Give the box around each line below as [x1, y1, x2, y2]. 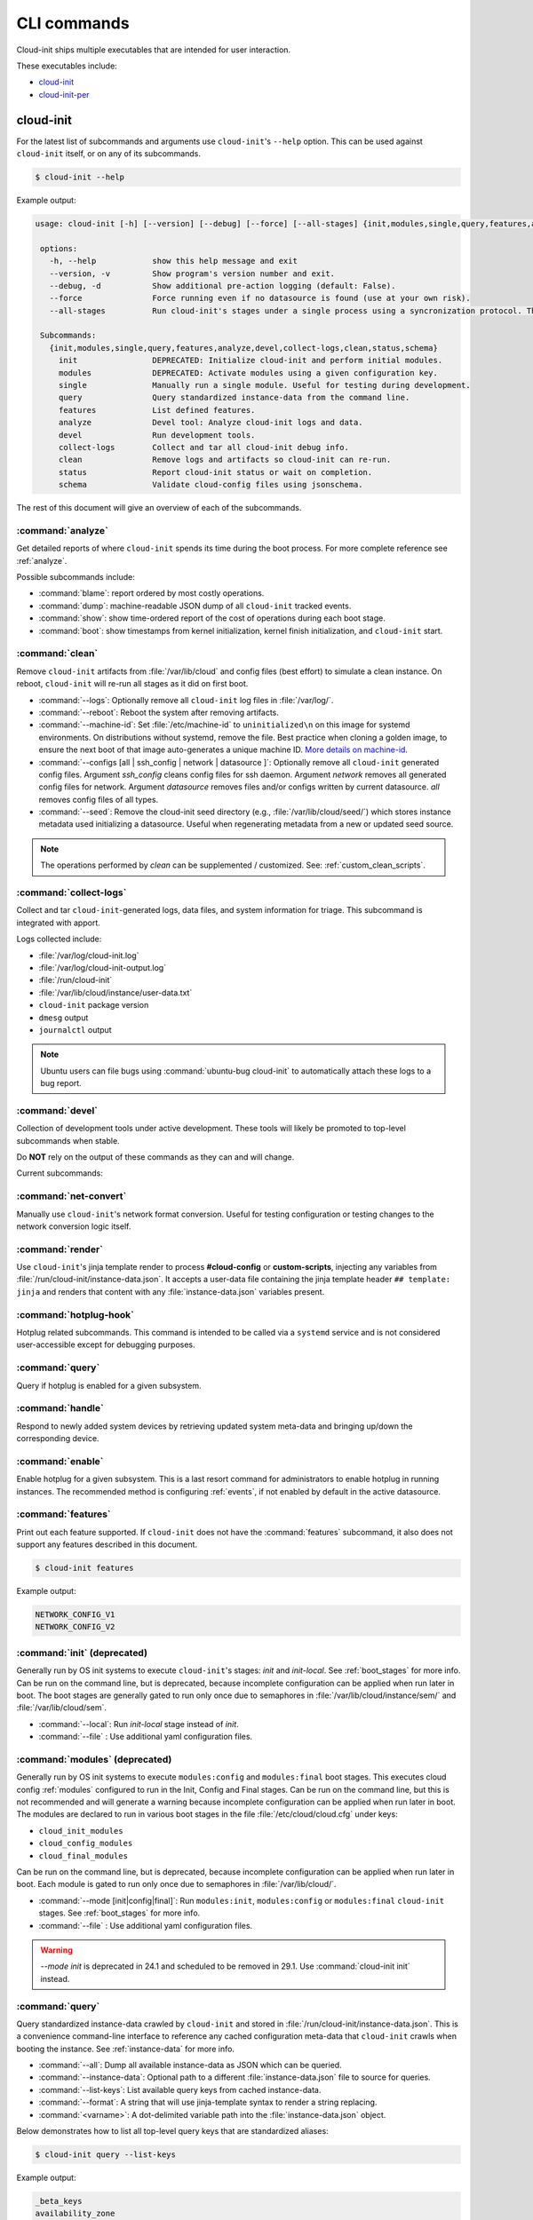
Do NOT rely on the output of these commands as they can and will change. [16, 1152, 295, 1162]
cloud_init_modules [38, 1826, 123, 1835]
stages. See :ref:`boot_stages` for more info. [38, 1907, 201, 1918]
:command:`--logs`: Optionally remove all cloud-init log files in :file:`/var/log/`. [38, 694, 334, 705]
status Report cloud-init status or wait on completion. [58, 467, 373, 477]
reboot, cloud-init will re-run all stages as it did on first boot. [16, 678, 249, 689]
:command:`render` [16, 1243, 104, 1256]
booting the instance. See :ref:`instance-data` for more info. [16, 2043, 235, 2054]
